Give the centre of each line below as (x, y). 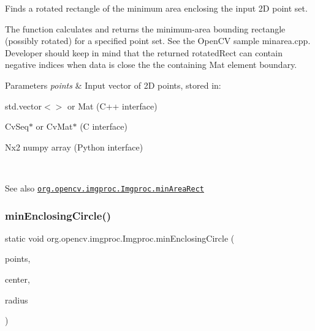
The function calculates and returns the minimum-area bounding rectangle (145, 28)
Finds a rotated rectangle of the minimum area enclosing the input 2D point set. (156, 8)
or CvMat (54, 126)
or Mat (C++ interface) (112, 106)
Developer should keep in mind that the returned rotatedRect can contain (144, 52)
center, (17, 279)
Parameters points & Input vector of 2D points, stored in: (113, 85)
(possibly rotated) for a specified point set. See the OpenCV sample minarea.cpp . (158, 41)
